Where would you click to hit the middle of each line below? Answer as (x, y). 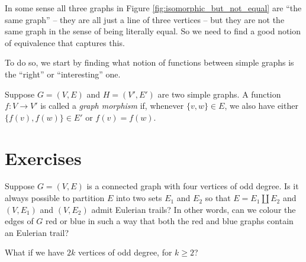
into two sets (139, 198)
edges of (19, 221)
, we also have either (261, 106)
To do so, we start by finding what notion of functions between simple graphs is (149, 62)
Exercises (43, 158)
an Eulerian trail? (37, 232)
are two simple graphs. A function (219, 94)
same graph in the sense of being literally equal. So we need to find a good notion (153, 31)
